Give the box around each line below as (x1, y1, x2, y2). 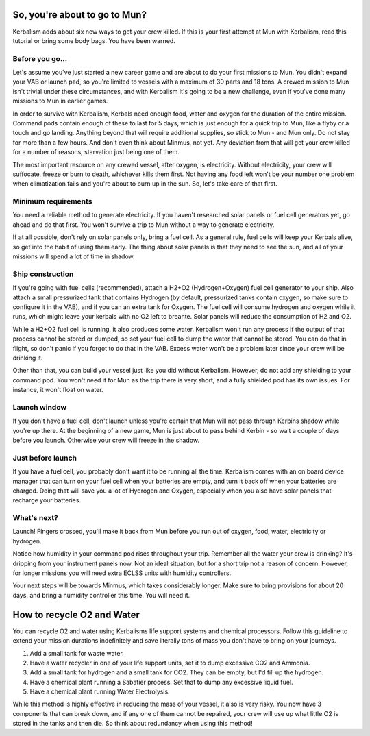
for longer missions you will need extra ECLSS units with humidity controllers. (12, 569, 232, 577)
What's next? (12, 513, 58, 523)
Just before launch (12, 453, 77, 463)
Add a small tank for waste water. (29, 649, 125, 657)
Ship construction (12, 269, 74, 279)
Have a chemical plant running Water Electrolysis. (29, 687, 171, 696)
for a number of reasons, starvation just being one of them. (12, 148, 180, 156)
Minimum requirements (12, 197, 92, 206)
